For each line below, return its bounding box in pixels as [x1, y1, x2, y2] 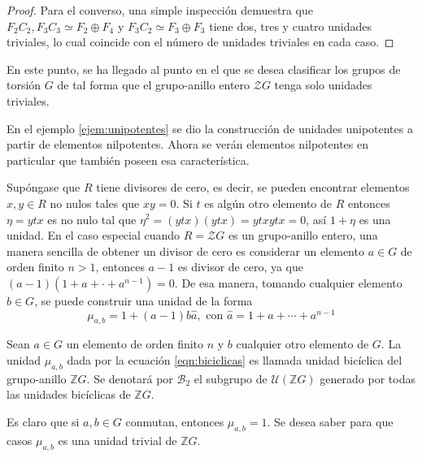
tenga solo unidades [274, 76, 372, 93]
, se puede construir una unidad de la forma [34, 292, 253, 309]
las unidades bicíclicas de [7, 386, 131, 403]
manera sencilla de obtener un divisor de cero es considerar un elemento [7, 242, 364, 259]
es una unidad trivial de [58, 431, 177, 448]
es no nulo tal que [47, 210, 137, 227]
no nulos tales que [50, 194, 140, 211]
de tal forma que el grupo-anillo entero [57, 76, 250, 93]
